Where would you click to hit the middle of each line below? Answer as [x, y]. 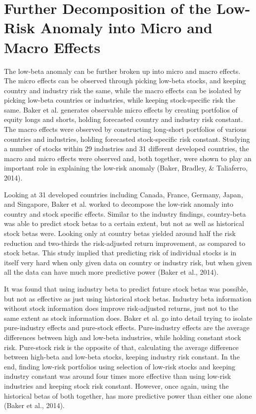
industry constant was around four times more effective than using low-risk [118, 376]
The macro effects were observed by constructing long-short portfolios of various [125, 129]
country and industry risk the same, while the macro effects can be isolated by [123, 90]
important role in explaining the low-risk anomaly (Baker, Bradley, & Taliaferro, [126, 168]
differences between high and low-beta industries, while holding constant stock [123, 337]
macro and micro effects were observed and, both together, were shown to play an [128, 158]
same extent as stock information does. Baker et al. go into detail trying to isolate [128, 318]
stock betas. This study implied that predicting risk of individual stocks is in [120, 253]
